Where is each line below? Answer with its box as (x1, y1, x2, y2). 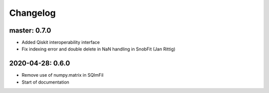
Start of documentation (21, 79, 70, 85)
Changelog (9, 7, 56, 18)
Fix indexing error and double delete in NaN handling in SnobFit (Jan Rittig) (21, 46, 176, 52)
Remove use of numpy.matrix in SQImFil (21, 72, 104, 78)
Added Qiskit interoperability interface (21, 40, 100, 46)
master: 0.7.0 (9, 26, 51, 35)
